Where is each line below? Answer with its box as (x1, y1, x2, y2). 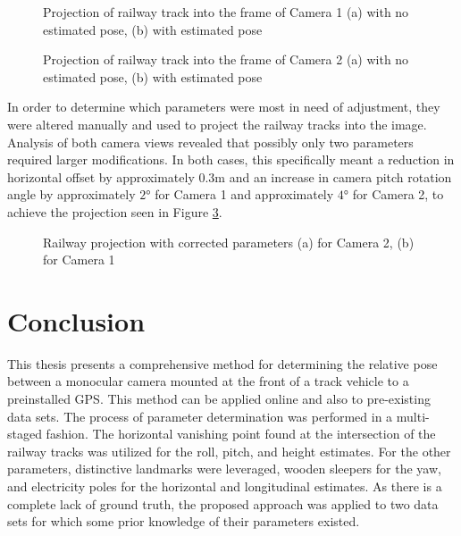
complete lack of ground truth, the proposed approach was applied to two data (7, 494, 439, 513)
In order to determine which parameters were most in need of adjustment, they (7, 97, 440, 116)
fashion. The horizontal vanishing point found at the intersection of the (46, 424, 436, 443)
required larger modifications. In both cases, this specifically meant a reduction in (7, 150, 455, 169)
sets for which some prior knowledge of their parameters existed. (7, 512, 360, 531)
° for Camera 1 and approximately (146, 185, 334, 204)
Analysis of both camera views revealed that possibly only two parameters (7, 132, 414, 151)
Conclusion (7, 302, 146, 339)
